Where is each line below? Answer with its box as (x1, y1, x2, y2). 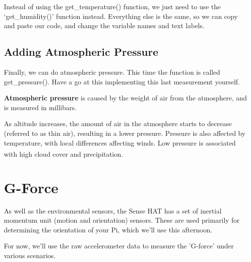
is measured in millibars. (4, 102, 77, 112)
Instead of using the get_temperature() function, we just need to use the (4, 1, 221, 11)
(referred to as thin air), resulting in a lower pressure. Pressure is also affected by (4, 128, 246, 138)
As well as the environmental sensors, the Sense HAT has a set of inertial (4, 205, 222, 215)
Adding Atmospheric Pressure (4, 44, 158, 59)
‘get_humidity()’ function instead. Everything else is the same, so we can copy (4, 11, 238, 21)
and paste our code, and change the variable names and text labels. (4, 20, 204, 31)
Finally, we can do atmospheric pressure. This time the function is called (4, 66, 220, 77)
